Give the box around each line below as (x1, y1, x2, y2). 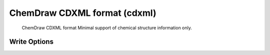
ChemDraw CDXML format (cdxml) (9, 7, 156, 18)
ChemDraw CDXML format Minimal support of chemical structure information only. (21, 25, 192, 31)
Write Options (9, 38, 53, 46)
